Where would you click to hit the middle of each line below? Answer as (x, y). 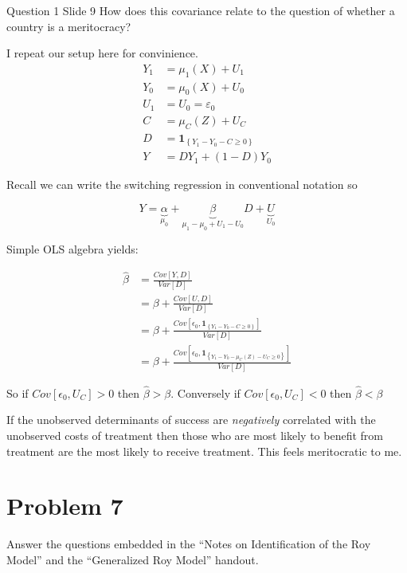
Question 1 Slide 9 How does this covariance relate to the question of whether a (201, 10)
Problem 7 (65, 506)
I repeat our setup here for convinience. (102, 53)
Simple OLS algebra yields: (72, 249)
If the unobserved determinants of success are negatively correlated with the (191, 420)
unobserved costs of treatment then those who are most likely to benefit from (195, 435)
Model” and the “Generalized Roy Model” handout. (133, 559)
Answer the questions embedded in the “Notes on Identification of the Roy (189, 544)
